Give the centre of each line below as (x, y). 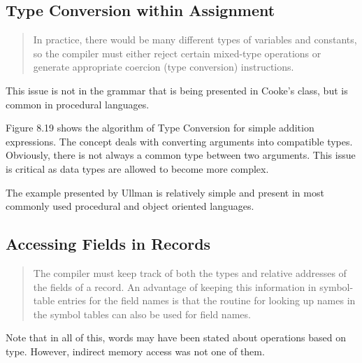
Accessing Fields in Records (108, 244)
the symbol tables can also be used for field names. (142, 314)
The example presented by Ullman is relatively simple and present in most (165, 192)
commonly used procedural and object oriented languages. (130, 206)
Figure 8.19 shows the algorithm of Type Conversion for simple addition (160, 128)
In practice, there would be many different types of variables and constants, (195, 40)
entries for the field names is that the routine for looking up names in (207, 300)
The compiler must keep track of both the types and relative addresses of (190, 272)
